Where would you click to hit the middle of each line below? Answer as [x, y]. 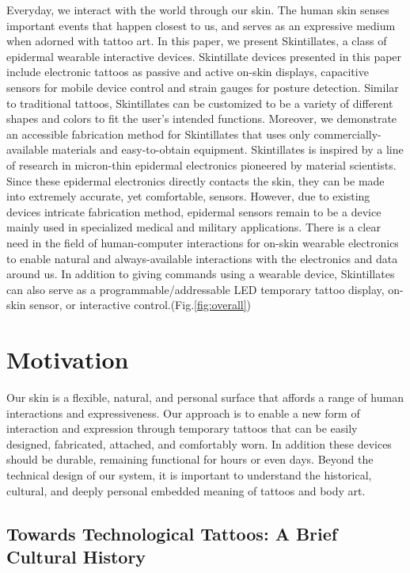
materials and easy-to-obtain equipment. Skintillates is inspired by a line [228, 149]
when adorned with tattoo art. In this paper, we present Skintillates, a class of [197, 41]
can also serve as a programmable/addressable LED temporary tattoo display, [196, 289]
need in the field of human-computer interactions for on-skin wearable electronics [203, 242]
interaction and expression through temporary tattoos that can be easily [182, 428]
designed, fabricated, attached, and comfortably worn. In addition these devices [199, 443]
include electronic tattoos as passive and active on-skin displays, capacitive [188, 72]
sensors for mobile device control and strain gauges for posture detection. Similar [203, 87]
